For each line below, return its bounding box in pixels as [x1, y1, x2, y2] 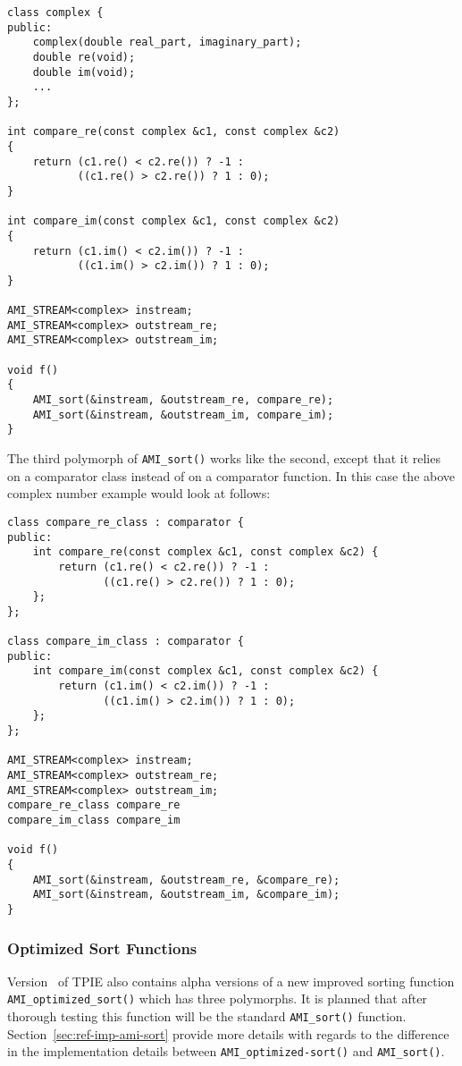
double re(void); [32, 50, 136, 63]
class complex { [7, 6, 104, 19]
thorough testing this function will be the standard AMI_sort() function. [7, 1007, 407, 1026]
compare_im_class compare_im [7, 814, 181, 826]
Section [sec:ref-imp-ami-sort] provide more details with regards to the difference [7, 1024, 449, 1043]
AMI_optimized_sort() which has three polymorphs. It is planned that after [7, 989, 427, 1008]
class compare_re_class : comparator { [7, 515, 244, 529]
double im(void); [32, 65, 136, 79]
